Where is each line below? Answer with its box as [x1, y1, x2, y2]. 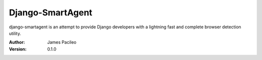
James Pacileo [47, 39, 77, 45]
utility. [9, 30, 21, 36]
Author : [9, 39, 25, 45]
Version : [9, 46, 27, 52]
